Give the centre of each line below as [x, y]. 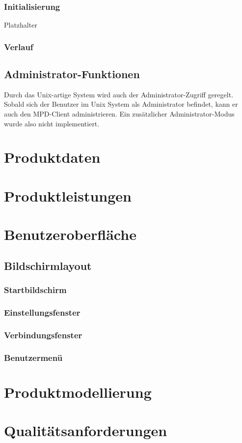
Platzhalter [21, 25]
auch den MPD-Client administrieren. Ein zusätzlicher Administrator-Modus [119, 114]
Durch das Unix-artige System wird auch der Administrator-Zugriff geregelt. [119, 94]
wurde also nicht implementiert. [52, 123]
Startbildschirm [35, 290]
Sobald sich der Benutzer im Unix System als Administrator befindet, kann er [121, 104]
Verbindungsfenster [43, 335]
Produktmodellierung [78, 392]
